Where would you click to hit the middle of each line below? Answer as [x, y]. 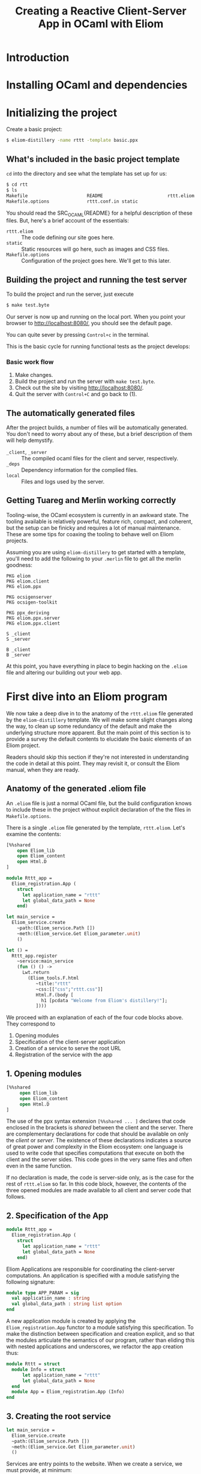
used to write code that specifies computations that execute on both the [95, 1153]
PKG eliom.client [28, 581]
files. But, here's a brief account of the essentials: [67, 221]
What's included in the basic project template [93, 159]
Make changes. [34, 375]
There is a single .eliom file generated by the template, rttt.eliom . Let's [96, 827]
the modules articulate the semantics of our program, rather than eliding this [100, 1340]
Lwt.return [36, 973]
